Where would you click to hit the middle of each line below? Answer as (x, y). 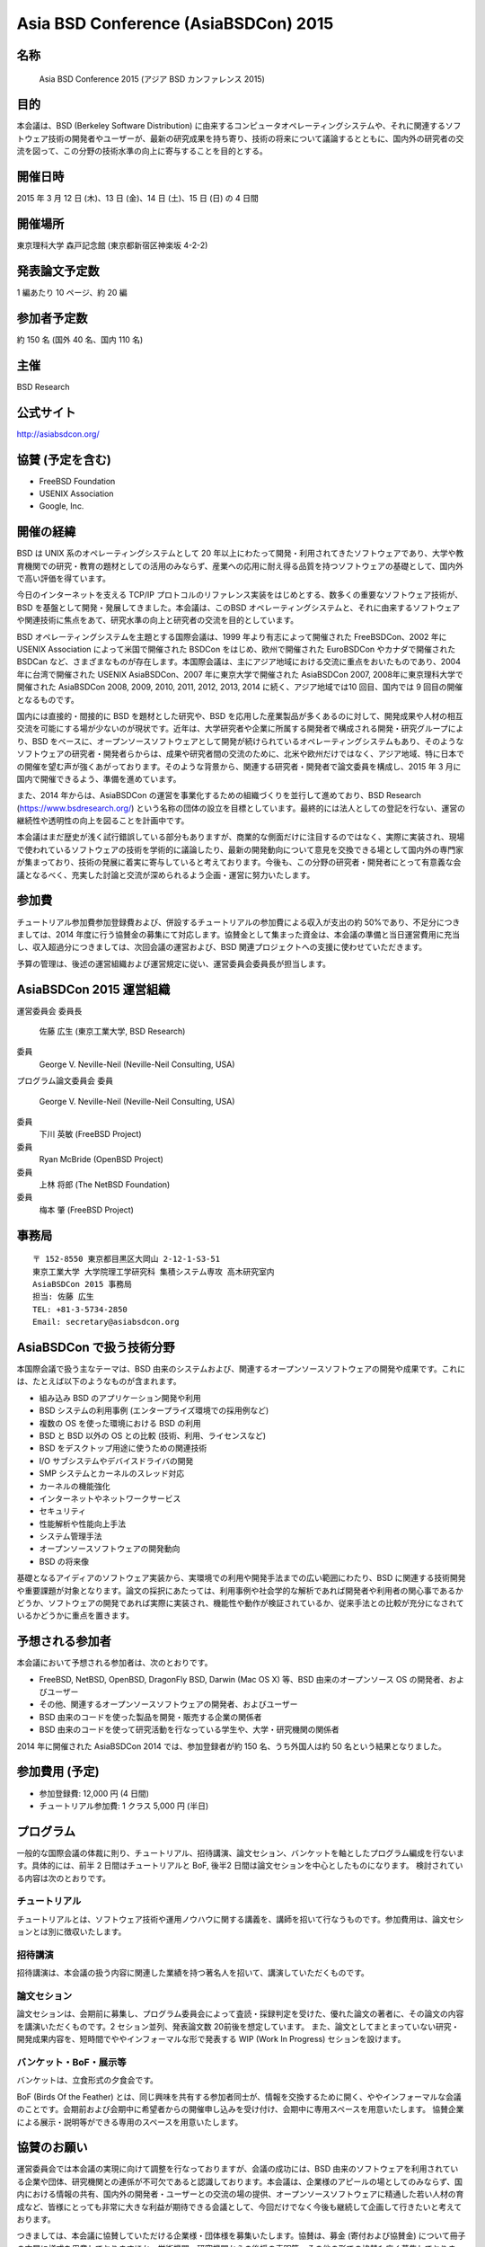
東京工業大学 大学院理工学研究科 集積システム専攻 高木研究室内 (154, 1271)
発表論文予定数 (58, 271)
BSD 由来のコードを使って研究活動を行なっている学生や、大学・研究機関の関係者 (190, 1729)
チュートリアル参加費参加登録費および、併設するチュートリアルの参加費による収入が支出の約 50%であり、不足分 (227, 922)
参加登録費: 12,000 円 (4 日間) (94, 1793)
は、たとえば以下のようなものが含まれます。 (99, 1381)
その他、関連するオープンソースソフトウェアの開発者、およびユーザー (168, 1704)
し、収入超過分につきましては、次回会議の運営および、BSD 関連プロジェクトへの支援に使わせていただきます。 (222, 947)
